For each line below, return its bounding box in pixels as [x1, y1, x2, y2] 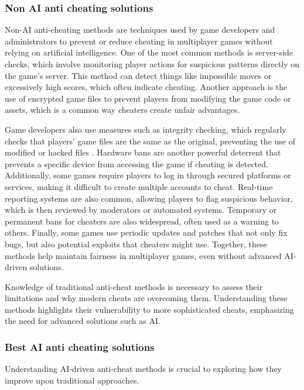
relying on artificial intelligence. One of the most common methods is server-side [5, 46, 293, 58]
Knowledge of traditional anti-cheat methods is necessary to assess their [5, 280, 263, 292]
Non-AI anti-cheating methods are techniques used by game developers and [5, 23, 275, 36]
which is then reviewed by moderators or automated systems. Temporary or [5, 203, 277, 216]
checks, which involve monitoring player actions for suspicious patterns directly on [5, 58, 300, 70]
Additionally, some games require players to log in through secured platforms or [5, 169, 291, 181]
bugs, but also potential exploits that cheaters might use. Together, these [5, 237, 267, 250]
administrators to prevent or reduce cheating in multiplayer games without [5, 34, 273, 47]
